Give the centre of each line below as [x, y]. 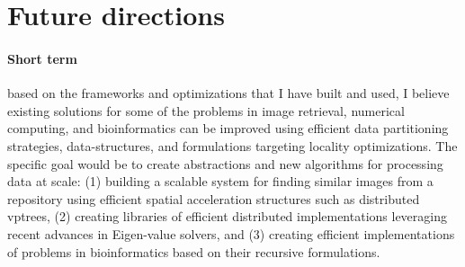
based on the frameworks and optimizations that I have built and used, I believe [228, 93]
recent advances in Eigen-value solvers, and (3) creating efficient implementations [231, 233]
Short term [42, 58]
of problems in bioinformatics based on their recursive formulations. [194, 251]
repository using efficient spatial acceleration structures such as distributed [214, 198]
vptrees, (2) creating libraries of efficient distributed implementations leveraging [227, 216]
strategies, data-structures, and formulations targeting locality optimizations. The [232, 145]
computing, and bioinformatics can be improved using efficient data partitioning [228, 128]
